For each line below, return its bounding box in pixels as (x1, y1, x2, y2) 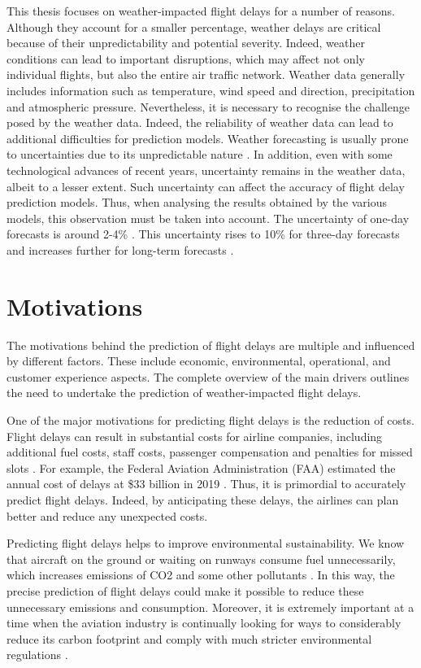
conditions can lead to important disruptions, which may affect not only (7, 50, 365, 67)
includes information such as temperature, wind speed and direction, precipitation (7, 81, 415, 98)
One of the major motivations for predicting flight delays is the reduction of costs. (7, 412, 414, 428)
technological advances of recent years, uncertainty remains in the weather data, (7, 161, 406, 178)
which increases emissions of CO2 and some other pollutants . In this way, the (7, 566, 395, 583)
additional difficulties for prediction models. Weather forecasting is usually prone (7, 129, 409, 146)
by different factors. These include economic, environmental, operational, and (7, 352, 391, 369)
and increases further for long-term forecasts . (7, 241, 234, 258)
